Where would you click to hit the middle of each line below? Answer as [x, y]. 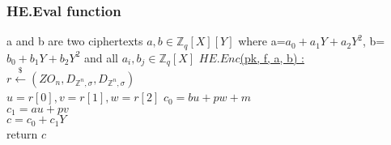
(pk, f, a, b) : [272, 57]
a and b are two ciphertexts [75, 41]
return [22, 133]
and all [101, 57]
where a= [262, 41]
